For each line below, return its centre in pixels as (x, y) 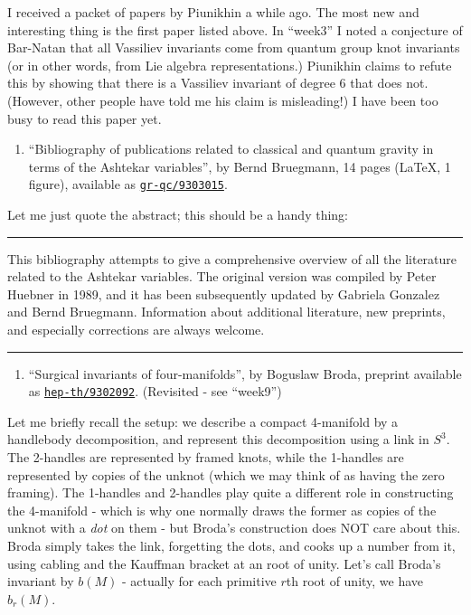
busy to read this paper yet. (85, 118)
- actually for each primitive (199, 581)
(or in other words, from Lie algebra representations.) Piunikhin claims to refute (230, 65)
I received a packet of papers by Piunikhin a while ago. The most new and (213, 12)
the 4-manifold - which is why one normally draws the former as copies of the (222, 510)
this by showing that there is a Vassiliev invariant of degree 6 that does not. (218, 83)
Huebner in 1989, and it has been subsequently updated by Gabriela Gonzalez (224, 293)
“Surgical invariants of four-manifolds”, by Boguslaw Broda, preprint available (245, 373)
